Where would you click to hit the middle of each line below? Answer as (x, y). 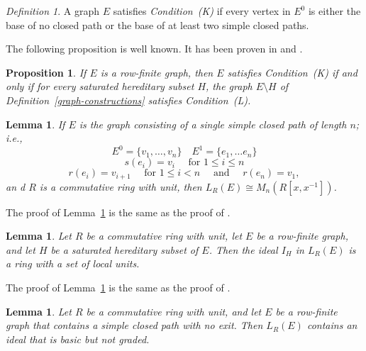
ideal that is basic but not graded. (78, 339)
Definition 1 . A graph (52, 11)
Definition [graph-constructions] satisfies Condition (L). (128, 100)
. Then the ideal (243, 249)
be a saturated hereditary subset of (124, 249)
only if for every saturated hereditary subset (100, 86)
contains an (332, 325)
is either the (334, 11)
